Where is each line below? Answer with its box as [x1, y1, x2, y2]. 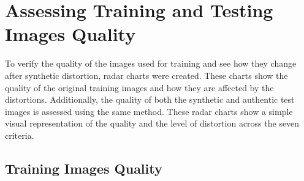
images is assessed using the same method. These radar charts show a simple [5, 105, 293, 117]
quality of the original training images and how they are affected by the [5, 81, 274, 94]
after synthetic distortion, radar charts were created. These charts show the [5, 68, 288, 81]
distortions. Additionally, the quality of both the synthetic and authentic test [5, 93, 295, 106]
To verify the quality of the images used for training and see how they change [5, 57, 297, 70]
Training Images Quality [5, 158, 162, 177]
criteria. [5, 128, 34, 141]
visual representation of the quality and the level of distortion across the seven [5, 117, 300, 130]
